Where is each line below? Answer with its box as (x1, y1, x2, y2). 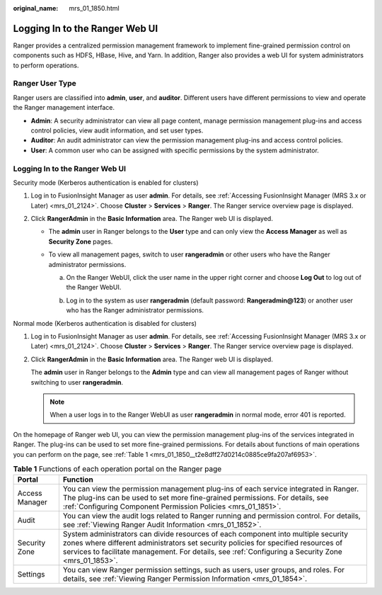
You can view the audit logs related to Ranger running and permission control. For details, (62, 511, 361, 521)
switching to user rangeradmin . (30, 378, 124, 386)
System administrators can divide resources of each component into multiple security (62, 529, 348, 539)
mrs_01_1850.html (69, 4, 120, 12)
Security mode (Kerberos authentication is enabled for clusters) (13, 178, 199, 187)
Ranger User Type (13, 79, 77, 89)
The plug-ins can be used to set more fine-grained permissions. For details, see (62, 493, 329, 503)
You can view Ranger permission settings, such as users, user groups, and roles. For (62, 565, 345, 575)
